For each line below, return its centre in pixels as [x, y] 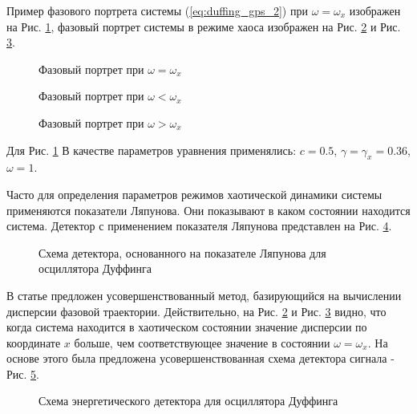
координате [34, 342]
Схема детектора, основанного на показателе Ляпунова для [182, 252]
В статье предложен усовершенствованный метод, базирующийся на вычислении [204, 295]
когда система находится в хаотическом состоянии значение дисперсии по [187, 327]
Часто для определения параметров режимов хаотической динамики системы [194, 194]
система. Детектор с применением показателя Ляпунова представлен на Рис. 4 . [199, 226]
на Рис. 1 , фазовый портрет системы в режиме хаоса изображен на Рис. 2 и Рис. [204, 26]
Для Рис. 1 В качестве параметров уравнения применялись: [152, 150]
